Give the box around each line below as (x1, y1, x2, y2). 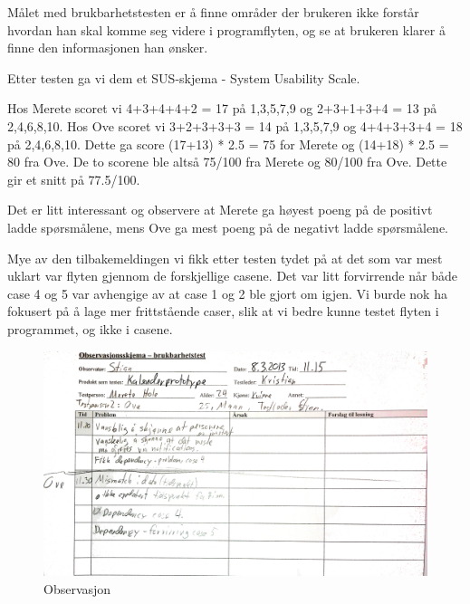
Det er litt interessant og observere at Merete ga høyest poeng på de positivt (7, 200, 433, 219)
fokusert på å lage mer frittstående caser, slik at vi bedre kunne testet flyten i (7, 302, 439, 321)
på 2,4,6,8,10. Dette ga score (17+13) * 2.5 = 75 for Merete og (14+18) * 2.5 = (7, 134, 449, 153)
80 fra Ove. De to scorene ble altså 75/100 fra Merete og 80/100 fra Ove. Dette (7, 152, 447, 171)
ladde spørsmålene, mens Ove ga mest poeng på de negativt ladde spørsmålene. (7, 217, 449, 236)
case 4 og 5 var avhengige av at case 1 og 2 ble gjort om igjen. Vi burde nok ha (7, 283, 447, 302)
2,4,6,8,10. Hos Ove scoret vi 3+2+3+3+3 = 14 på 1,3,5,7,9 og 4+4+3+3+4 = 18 (7, 116, 463, 135)
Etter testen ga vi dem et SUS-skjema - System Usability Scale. (7, 68, 360, 87)
